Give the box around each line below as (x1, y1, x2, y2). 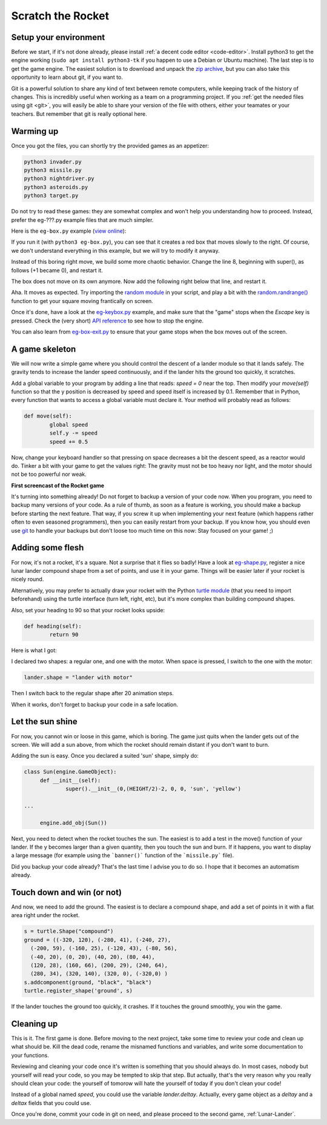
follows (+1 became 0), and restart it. (11, 267, 103, 274)
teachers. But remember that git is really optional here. (11, 110, 148, 118)
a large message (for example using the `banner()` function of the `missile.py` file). (11, 852, 234, 859)
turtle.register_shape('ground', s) (24, 987, 133, 994)
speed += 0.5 (49, 438, 88, 445)
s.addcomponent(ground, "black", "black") (24, 979, 152, 986)
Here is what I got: (11, 646, 57, 654)
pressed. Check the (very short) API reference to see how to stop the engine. (11, 317, 204, 324)
